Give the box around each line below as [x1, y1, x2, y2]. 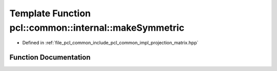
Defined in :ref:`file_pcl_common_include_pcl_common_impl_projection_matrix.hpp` [22, 40, 199, 46]
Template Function [9, 8, 91, 19]
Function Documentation [9, 53, 91, 62]
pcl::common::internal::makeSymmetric [9, 22, 185, 33]
